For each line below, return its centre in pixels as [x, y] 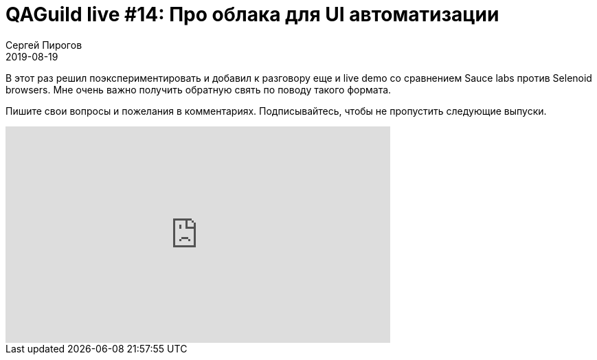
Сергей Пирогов [44, 45]
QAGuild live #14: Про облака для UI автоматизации [252, 14]
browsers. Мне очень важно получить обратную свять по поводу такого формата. [199, 89]
